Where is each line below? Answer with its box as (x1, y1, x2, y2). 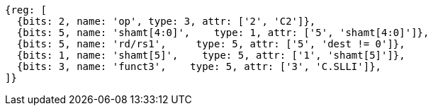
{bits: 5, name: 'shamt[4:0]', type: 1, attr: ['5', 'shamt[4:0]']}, (16, 27, 429, 38)
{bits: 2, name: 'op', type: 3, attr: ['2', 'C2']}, (16, 16, 316, 27)
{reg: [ (5, 4, 47, 16)
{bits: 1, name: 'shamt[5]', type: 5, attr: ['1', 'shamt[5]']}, (16, 49, 405, 61)
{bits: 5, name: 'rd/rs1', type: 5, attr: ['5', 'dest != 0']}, (16, 38, 405, 49)
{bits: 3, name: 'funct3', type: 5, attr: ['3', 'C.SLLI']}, (16, 61, 382, 72)
